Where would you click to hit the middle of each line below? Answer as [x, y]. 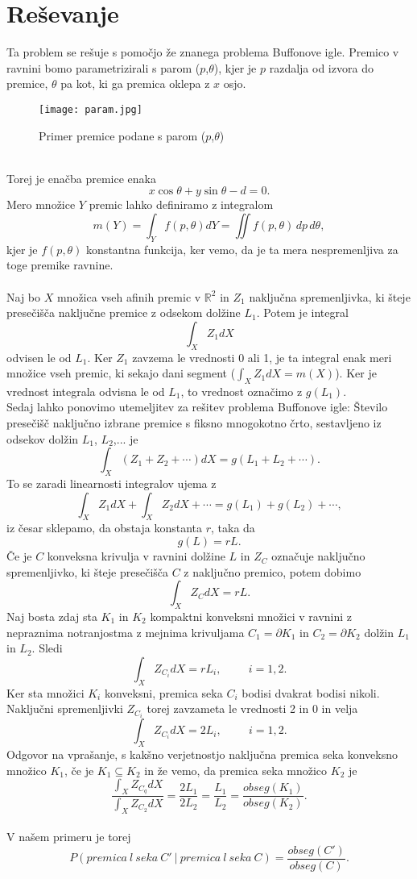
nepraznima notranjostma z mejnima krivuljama [126, 632]
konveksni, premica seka [163, 692]
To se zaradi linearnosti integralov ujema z [111, 483]
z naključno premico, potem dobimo [272, 571]
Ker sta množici [45, 692]
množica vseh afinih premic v [129, 296]
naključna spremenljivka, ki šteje [330, 296]
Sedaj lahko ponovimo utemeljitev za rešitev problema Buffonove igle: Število [197, 407]
